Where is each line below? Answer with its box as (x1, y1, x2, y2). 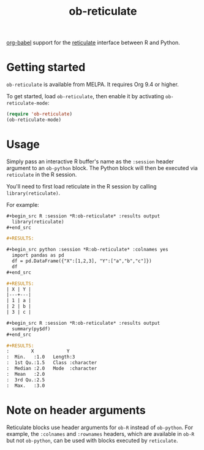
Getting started (6, 60, 86, 74)
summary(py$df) (12, 325, 51, 332)
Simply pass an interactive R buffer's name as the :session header (6, 158, 175, 165)
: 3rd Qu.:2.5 (6, 376, 45, 383)
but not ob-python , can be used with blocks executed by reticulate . (6, 436, 178, 444)
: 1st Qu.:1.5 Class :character (6, 360, 97, 366)
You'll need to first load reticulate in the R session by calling (6, 182, 157, 190)
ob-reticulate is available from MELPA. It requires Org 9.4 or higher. (6, 81, 179, 88)
